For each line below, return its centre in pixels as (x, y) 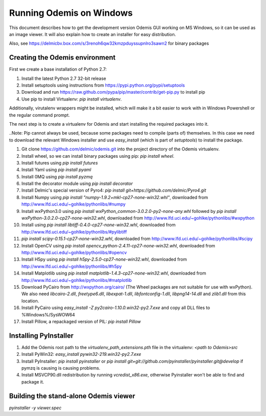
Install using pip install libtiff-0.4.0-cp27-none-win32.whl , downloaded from (99, 225)
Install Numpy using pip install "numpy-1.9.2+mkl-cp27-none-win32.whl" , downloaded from (115, 197)
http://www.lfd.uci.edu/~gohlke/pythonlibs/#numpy (73, 204)
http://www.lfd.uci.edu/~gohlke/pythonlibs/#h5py (72, 266)
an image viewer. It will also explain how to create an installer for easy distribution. (93, 34)
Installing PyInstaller (41, 335)
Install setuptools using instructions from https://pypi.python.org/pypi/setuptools (103, 85)
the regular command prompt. (39, 115)
